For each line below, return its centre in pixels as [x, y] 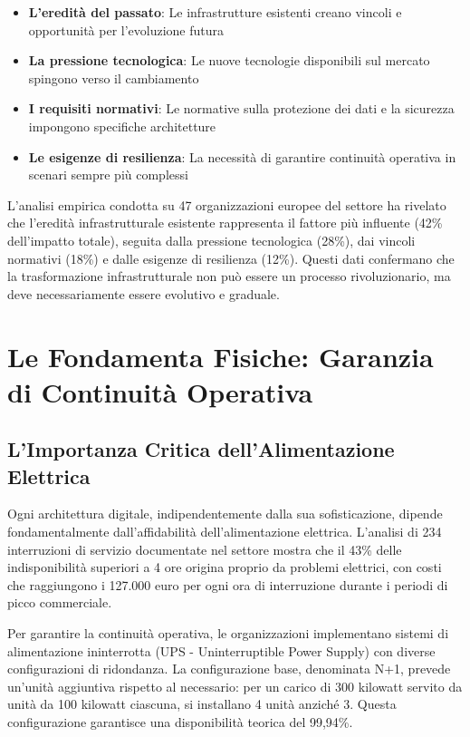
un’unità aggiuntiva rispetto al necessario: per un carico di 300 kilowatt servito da [235, 686]
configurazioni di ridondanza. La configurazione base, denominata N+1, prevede [229, 669]
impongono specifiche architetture [122, 126]
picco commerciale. [60, 602]
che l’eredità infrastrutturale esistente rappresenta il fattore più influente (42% [225, 223]
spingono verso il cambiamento [114, 78]
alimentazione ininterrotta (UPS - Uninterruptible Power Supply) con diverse [221, 650]
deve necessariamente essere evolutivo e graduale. [144, 293]
